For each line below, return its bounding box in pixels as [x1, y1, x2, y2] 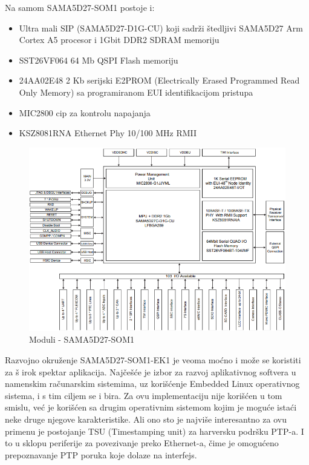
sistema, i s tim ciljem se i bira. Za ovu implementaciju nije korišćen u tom [5, 389, 282, 401]
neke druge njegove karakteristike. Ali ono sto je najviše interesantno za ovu [5, 413, 287, 425]
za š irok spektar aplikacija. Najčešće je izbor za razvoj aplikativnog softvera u [5, 365, 296, 378]
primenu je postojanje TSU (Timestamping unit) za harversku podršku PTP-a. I [5, 424, 304, 437]
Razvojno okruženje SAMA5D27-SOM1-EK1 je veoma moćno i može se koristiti [5, 354, 301, 366]
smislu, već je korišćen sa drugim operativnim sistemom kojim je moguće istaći [5, 401, 297, 414]
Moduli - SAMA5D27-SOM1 [29, 333, 135, 346]
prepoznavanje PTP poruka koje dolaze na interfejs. [5, 448, 197, 461]
